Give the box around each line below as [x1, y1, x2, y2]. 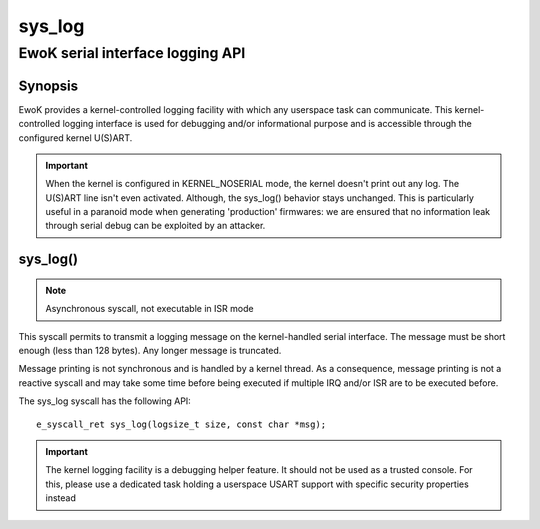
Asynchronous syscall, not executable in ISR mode [45, 303, 254, 315]
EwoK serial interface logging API [18, 44, 246, 62]
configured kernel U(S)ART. [18, 131, 133, 144]
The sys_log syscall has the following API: [18, 395, 192, 407]
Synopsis [18, 77, 79, 94]
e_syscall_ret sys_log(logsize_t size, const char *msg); [36, 418, 327, 430]
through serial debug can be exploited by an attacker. [45, 220, 266, 232]
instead [45, 492, 77, 504]
